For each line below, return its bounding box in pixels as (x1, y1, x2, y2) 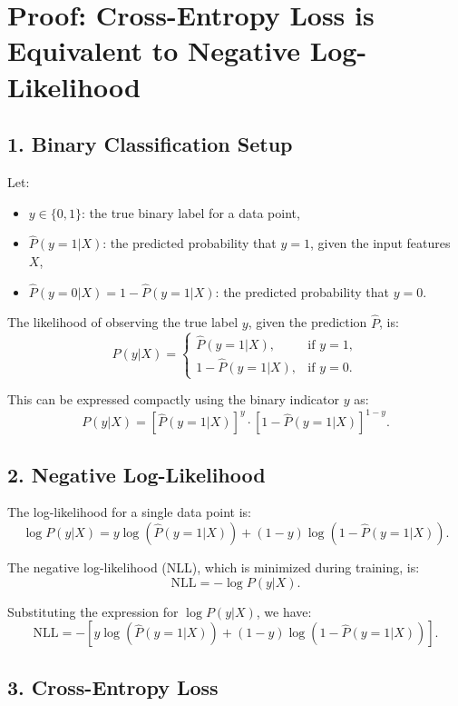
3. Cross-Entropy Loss (7, 672, 219, 701)
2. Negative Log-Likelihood (7, 460, 266, 488)
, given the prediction (248, 313, 367, 332)
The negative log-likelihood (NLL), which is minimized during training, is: (7, 558, 420, 577)
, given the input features (309, 234, 451, 253)
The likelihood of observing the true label (7, 313, 239, 332)
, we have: (256, 602, 312, 621)
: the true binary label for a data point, (82, 203, 300, 222)
